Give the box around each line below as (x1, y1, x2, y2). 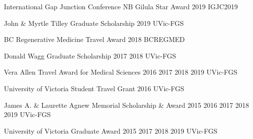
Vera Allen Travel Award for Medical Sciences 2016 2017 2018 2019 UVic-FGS (4, 67, 237, 77)
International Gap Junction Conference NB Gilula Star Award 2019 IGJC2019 (4, 1, 238, 11)
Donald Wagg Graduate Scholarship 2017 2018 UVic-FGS (4, 50, 176, 60)
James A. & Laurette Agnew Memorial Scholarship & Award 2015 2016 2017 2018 (4, 99, 249, 110)
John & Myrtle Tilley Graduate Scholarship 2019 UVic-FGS (4, 18, 184, 28)
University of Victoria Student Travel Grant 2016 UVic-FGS (4, 83, 184, 93)
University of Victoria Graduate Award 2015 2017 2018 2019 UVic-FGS (4, 125, 217, 136)
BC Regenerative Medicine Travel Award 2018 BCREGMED (4, 34, 185, 44)
